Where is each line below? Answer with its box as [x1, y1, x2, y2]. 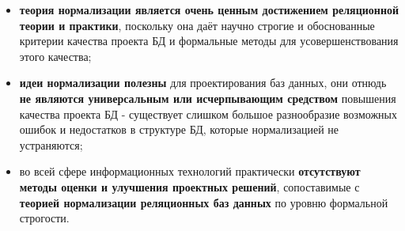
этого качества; [19, 47, 92, 64]
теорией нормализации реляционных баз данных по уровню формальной [19, 194, 388, 210]
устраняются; [19, 136, 83, 153]
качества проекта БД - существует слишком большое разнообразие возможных [19, 105, 397, 122]
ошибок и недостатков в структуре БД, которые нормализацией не [19, 121, 339, 138]
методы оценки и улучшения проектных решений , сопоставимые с [19, 178, 360, 195]
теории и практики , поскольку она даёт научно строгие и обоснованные [19, 17, 375, 33]
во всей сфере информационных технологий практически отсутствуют [19, 163, 361, 180]
